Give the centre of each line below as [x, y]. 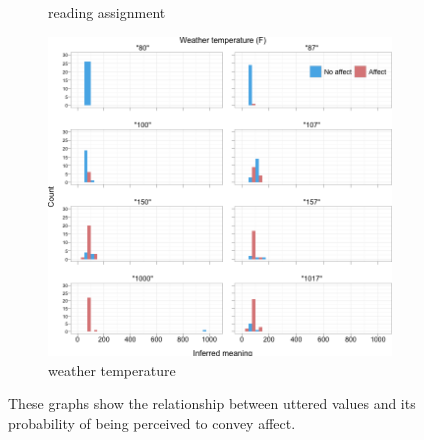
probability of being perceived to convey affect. [152, 422]
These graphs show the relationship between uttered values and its [212, 403]
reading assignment [107, 12]
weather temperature [112, 369]
